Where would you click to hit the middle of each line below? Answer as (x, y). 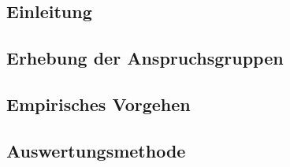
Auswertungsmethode (96, 150)
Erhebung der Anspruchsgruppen (145, 58)
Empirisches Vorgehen (99, 104)
